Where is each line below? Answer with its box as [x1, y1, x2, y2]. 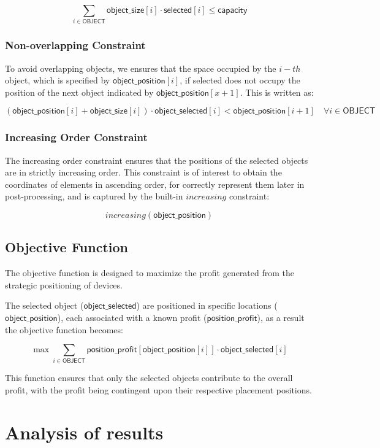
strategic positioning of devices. [5, 278, 123, 291]
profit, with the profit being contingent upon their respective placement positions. [5, 384, 312, 396]
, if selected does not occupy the [180, 74, 300, 87]
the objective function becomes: [5, 323, 123, 336]
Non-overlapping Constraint [5, 37, 146, 53]
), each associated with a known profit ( [57, 311, 207, 323]
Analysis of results [5, 419, 164, 444]
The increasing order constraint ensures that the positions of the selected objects [5, 153, 308, 166]
